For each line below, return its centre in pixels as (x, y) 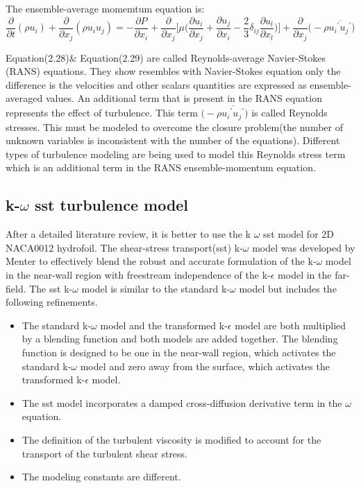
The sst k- (51, 288)
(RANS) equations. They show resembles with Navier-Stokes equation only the (173, 71)
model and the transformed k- (164, 325)
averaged (24, 98)
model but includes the (288, 288)
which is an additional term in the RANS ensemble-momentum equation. (161, 167)
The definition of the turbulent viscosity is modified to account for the (171, 439)
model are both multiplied (291, 325)
